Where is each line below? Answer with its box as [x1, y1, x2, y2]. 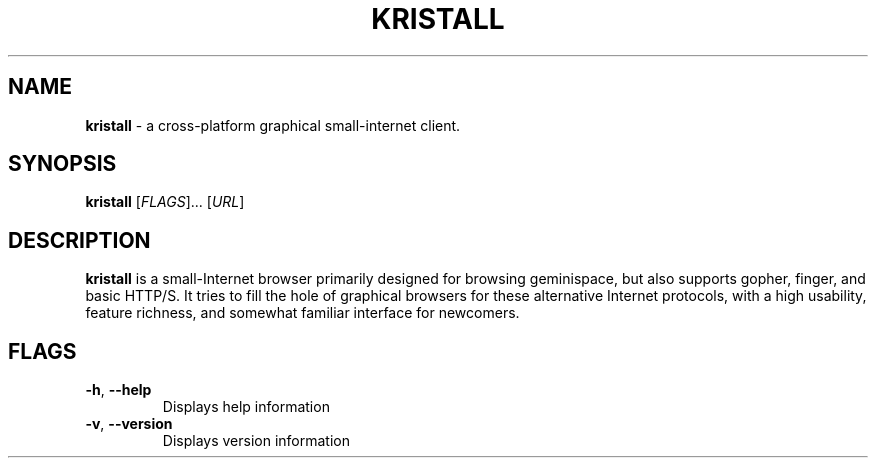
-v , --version [85, 415, 173, 433]
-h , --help [85, 381, 152, 399]
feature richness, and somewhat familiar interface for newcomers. [85, 304, 520, 322]
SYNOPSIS [8, 151, 117, 177]
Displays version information [162, 432, 350, 450]
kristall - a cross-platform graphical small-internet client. [85, 116, 461, 134]
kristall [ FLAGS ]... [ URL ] [85, 193, 245, 211]
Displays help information [162, 398, 330, 416]
